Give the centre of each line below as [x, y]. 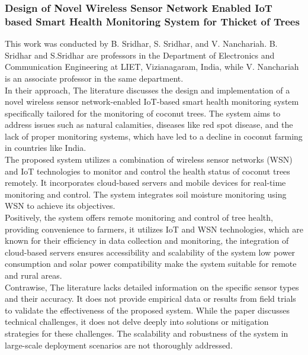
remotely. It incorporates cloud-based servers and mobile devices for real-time [145, 183]
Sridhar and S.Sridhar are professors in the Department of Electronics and [140, 55]
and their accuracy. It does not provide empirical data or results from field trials [150, 298]
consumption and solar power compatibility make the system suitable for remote [151, 264]
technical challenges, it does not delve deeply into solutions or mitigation [137, 322]
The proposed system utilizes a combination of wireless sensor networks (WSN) [149, 159]
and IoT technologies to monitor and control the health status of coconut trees [147, 171]
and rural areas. [33, 275]
